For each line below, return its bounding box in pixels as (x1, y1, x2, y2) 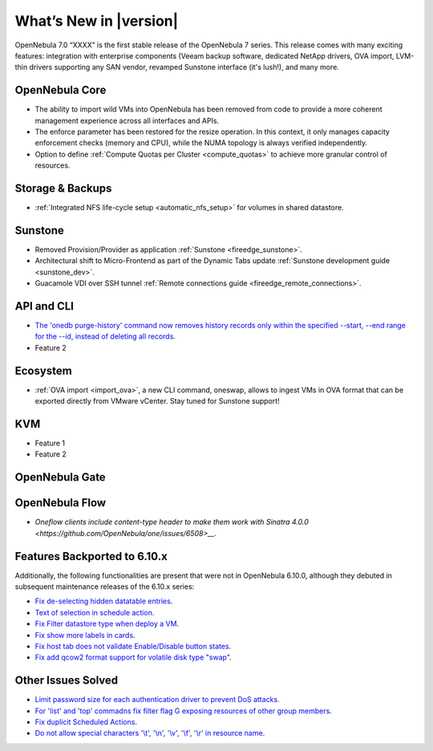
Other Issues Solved (14, 674, 119, 688)
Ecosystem (14, 363, 72, 377)
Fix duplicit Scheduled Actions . (34, 717, 138, 727)
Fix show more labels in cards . (34, 630, 136, 639)
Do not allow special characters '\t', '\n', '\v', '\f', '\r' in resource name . (34, 729, 265, 738)
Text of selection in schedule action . (34, 607, 155, 617)
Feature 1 (34, 438, 66, 449)
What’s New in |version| (14, 12, 179, 30)
